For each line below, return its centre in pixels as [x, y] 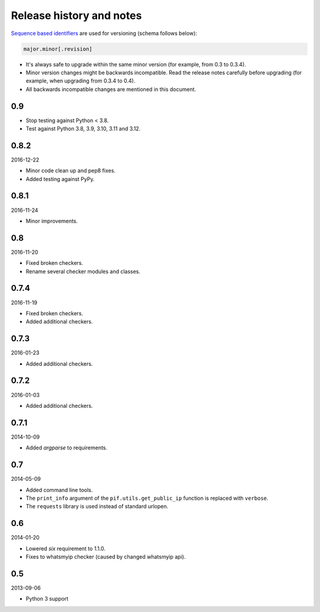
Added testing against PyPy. [60, 179]
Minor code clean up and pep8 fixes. [71, 171]
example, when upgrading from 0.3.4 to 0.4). [81, 81]
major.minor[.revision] [58, 49]
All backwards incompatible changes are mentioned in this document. [111, 89]
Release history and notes [76, 15]
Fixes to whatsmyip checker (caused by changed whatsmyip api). [106, 557]
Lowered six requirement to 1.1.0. [66, 548]
